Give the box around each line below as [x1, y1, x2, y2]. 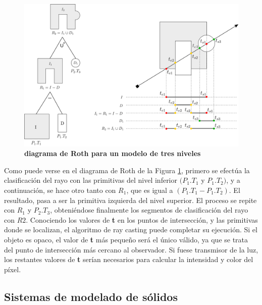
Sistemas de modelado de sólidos [4, 288, 178, 304]
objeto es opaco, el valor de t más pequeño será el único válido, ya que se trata [4, 234, 248, 244]
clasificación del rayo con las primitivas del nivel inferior [4, 175, 177, 185]
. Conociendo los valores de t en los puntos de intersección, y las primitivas [26, 214, 258, 225]
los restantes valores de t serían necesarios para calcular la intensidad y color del [4, 254, 253, 265]
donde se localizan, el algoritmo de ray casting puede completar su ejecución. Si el [4, 224, 257, 235]
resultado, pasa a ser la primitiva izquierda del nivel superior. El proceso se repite [4, 194, 257, 205]
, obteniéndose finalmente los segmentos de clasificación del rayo [50, 205, 248, 215]
